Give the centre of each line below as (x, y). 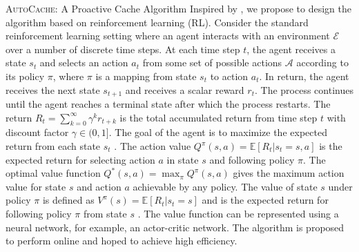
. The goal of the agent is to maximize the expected (218, 132)
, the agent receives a (291, 49)
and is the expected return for (265, 200)
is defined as (68, 200)
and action (99, 186)
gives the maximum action (289, 173)
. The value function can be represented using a (238, 213)
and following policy (252, 159)
